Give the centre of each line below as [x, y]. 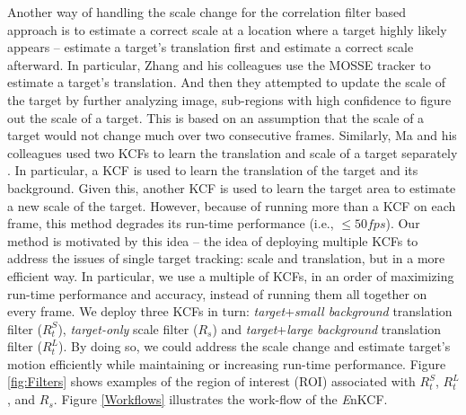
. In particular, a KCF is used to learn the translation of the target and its [213, 170]
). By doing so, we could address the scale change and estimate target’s [255, 346]
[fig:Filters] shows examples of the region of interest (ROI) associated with [211, 381]
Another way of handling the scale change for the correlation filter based [207, 12]
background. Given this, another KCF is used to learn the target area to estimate [232, 187]
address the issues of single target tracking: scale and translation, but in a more [226, 258]
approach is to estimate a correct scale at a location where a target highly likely [227, 29]
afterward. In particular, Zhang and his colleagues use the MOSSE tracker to [219, 64]
